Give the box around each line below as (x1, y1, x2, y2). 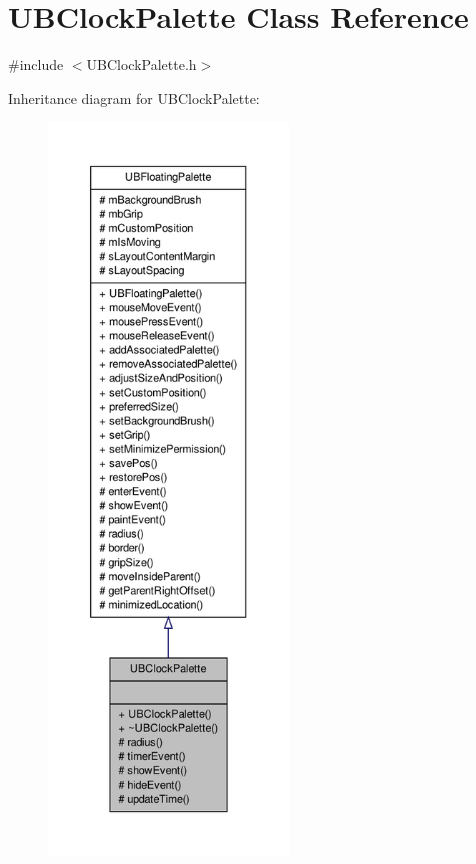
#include (8, 54, 64, 75)
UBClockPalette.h (86, 54, 197, 75)
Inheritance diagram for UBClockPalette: (8, 87, 260, 108)
